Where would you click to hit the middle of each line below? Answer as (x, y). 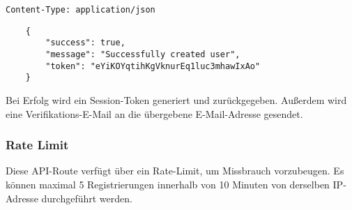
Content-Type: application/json (81, 10)
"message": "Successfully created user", (143, 54)
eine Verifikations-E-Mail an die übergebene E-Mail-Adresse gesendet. (154, 113)
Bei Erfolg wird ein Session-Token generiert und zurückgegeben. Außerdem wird (176, 99)
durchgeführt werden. (87, 198)
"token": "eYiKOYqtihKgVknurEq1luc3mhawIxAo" (153, 66)
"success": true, (85, 43)
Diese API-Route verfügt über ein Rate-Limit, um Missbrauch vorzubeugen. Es (175, 171)
